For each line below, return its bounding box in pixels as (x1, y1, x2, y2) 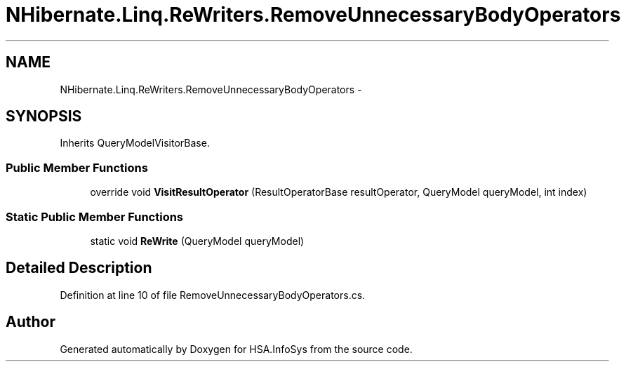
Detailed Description (6, 259, 152, 277)
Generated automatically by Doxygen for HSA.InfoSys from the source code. (60, 342, 413, 355)
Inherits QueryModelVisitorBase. (60, 137, 210, 149)
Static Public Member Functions (6, 209, 184, 224)
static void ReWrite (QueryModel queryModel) (90, 234, 305, 247)
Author (6, 313, 55, 331)
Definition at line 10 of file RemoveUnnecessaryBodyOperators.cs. (60, 288, 366, 301)
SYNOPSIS (6, 107, 82, 126)
